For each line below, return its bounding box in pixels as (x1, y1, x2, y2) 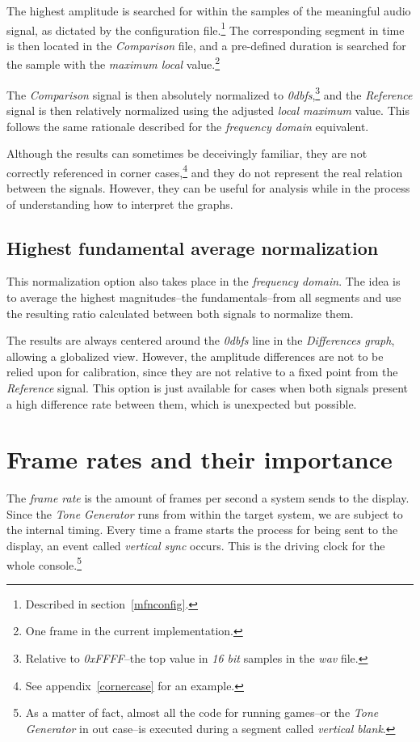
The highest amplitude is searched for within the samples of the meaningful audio (6, 2, 411, 19)
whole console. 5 (6, 553, 82, 573)
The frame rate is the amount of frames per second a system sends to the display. (6, 490, 409, 507)
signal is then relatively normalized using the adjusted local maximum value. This (6, 101, 409, 118)
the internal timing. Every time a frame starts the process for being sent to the (6, 521, 398, 538)
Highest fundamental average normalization (6, 235, 379, 260)
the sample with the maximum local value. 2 (6, 53, 220, 73)
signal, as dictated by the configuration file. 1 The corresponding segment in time (6, 19, 405, 38)
